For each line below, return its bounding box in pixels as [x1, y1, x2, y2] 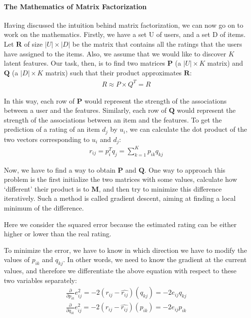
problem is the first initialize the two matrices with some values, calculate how [4, 174, 237, 184]
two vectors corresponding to [4, 134, 90, 144]
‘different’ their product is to [4, 183, 89, 194]
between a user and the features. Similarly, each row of [4, 105, 167, 115]
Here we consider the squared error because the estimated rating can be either [4, 219, 237, 229]
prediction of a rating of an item [4, 124, 100, 134]
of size [24, 38, 43, 49]
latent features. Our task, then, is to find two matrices [4, 58, 166, 68]
